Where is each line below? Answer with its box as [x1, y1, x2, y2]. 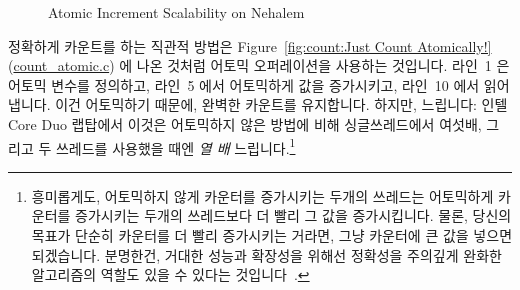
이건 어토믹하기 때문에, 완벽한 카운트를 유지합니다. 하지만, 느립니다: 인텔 [55, 94, 508, 115]
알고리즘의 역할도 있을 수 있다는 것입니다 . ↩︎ [31, 264, 310, 285]
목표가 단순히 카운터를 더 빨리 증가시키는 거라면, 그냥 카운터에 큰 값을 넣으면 [31, 225, 513, 245]
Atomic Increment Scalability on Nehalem [48, 2, 305, 22]
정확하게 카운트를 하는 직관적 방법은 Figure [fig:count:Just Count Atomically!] [8, 35, 492, 56]
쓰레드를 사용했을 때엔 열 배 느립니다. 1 [55, 134, 296, 158]
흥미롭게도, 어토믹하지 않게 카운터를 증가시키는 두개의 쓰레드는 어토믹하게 [31, 185, 494, 206]
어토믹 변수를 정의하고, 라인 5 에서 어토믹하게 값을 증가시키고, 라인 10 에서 [8, 74, 480, 95]
